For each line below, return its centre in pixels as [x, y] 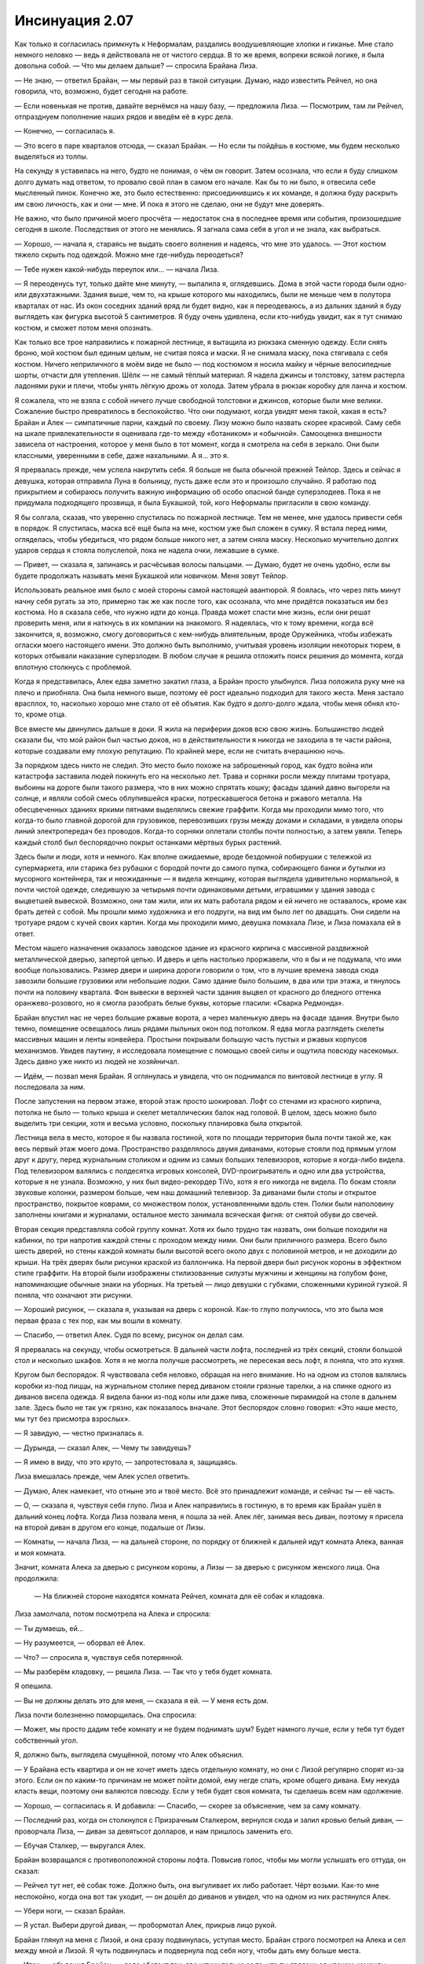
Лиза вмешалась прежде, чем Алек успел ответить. [102, 1476]
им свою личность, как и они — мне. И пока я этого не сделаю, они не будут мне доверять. [169, 203]
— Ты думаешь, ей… [49, 1628]
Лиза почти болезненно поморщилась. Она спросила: [106, 1715]
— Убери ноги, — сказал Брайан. [70, 1911]
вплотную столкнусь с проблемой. [73, 667]
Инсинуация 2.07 [74, 20]
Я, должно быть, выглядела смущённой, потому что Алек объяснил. [129, 1755]
